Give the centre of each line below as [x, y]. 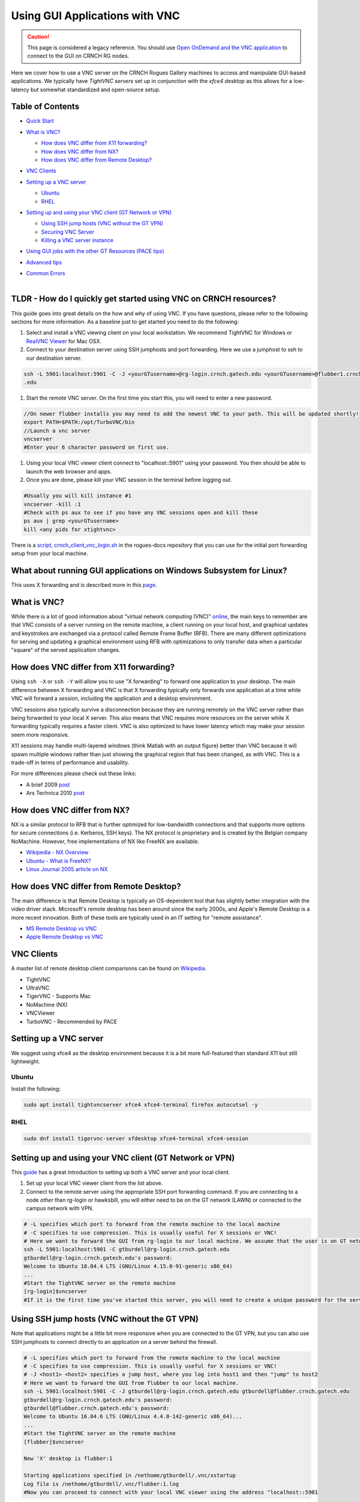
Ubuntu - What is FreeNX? [58, 861]
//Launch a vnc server [57, 430]
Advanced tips [44, 262]
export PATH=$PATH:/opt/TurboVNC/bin [79, 422]
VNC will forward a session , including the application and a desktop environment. [112, 698]
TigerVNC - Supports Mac [58, 996]
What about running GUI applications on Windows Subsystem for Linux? [149, 570]
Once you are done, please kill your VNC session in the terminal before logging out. [129, 480]
